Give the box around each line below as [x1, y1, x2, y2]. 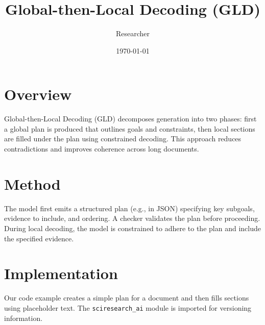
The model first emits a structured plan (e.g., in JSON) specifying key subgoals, [4, 203, 255, 213]
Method [4, 173, 61, 194]
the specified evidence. [4, 233, 74, 243]
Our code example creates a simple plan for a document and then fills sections [4, 292, 249, 303]
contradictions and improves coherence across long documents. [4, 143, 199, 154]
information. [4, 312, 43, 323]
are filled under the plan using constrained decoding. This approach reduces [4, 133, 242, 144]
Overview [4, 84, 72, 105]
